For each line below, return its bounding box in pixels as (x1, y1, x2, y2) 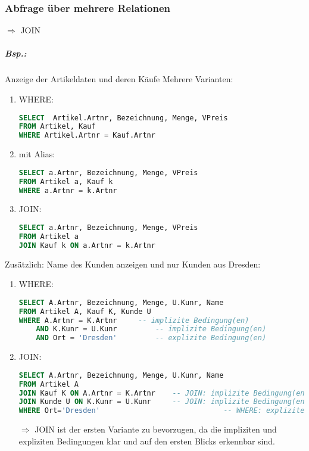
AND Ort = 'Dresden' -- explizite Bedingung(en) (36, 334, 267, 343)
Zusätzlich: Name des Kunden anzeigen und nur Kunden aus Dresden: (5, 257, 261, 270)
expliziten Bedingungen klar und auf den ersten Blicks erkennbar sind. (18, 434, 275, 447)
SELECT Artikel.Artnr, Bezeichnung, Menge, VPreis (18, 113, 228, 122)
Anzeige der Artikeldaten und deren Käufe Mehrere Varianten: (5, 73, 233, 85)
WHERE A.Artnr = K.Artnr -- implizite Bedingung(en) (18, 316, 249, 325)
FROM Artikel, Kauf (18, 122, 96, 131)
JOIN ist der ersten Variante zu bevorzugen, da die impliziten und (35, 423, 277, 436)
